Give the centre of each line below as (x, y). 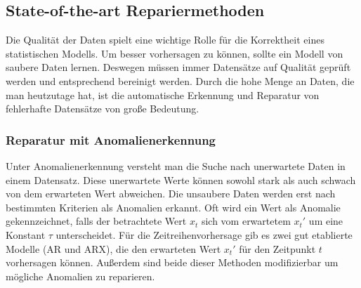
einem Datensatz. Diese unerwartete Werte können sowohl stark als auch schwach (181, 179)
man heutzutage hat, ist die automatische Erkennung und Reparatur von (163, 94)
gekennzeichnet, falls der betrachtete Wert (96, 221)
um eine (326, 221)
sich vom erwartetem (246, 221)
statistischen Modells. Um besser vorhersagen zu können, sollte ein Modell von (175, 53)
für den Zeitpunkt (277, 248)
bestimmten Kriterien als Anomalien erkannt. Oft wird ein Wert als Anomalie (173, 207)
